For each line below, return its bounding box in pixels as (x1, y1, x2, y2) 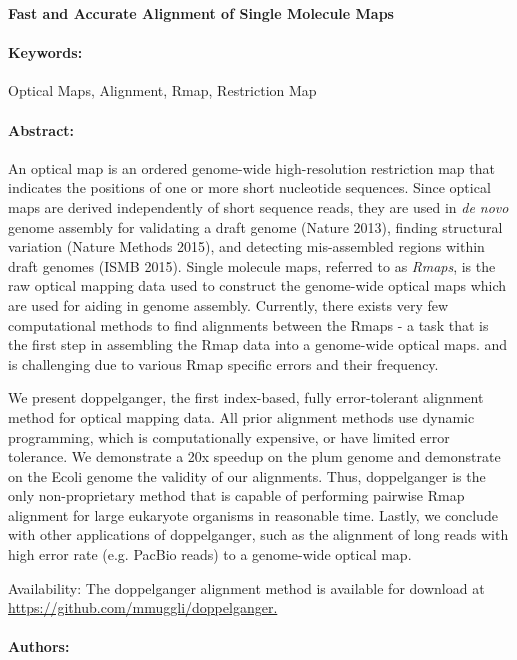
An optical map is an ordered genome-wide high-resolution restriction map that (8, 157, 495, 178)
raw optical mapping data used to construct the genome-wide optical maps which (8, 275, 507, 296)
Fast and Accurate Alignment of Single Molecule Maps (8, 3, 394, 23)
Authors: (8, 636, 70, 657)
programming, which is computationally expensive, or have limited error (8, 426, 450, 447)
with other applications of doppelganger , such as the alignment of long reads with (8, 524, 509, 545)
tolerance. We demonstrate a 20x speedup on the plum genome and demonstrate (8, 446, 501, 467)
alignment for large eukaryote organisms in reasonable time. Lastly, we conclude (8, 504, 498, 525)
